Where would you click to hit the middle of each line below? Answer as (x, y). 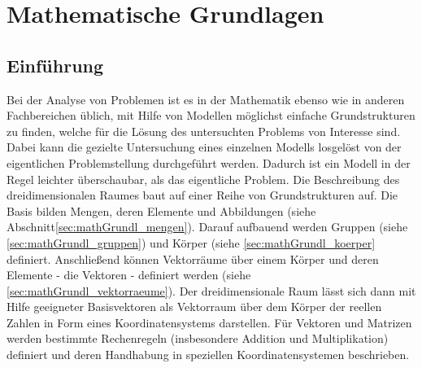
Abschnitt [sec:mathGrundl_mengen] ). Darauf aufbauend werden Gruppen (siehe (207, 227)
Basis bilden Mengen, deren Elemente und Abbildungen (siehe (161, 210)
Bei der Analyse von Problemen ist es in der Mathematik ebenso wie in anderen (206, 99)
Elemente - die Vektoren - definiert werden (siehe (129, 275)
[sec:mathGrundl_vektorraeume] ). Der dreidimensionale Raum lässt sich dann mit (211, 290)
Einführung (55, 65)
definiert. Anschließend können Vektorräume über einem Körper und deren (193, 258)
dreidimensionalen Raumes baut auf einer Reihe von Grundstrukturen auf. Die (202, 195)
